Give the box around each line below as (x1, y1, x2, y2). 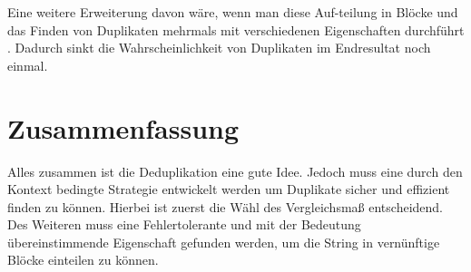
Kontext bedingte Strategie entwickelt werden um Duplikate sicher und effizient (7, 180, 450, 199)
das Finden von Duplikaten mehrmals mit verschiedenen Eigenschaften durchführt (7, 20, 465, 39)
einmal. (7, 55, 48, 74)
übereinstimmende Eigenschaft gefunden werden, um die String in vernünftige (7, 232, 440, 251)
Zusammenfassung (7, 109, 240, 146)
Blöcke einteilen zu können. (7, 250, 159, 269)
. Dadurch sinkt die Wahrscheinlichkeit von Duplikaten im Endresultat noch (7, 38, 431, 57)
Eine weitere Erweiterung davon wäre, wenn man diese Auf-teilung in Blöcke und (7, 3, 458, 21)
